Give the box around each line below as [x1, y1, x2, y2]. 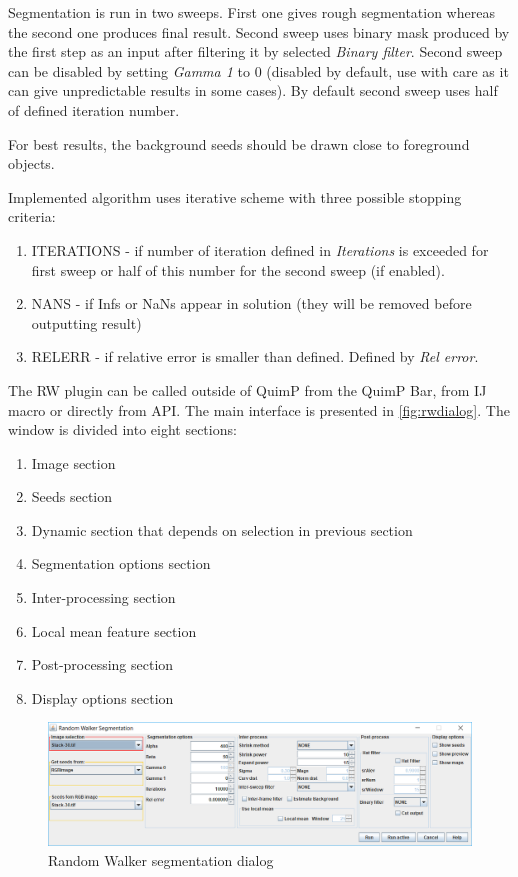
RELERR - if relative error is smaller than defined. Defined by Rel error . [31, 346, 479, 367]
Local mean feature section [31, 620, 197, 641]
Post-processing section [31, 654, 174, 675]
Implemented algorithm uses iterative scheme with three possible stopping [8, 186, 462, 207]
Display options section [31, 687, 174, 708]
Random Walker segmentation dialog [48, 849, 274, 870]
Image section [31, 452, 116, 473]
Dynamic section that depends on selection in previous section [31, 519, 413, 540]
